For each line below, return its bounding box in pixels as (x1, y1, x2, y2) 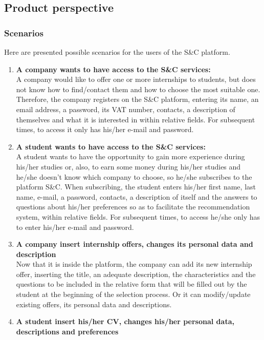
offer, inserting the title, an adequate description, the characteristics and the (16, 268, 256, 279)
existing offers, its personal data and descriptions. (16, 299, 172, 309)
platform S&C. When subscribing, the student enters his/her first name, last (16, 181, 256, 192)
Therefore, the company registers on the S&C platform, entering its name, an (16, 94, 259, 104)
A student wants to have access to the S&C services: (16, 141, 206, 152)
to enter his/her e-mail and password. (16, 221, 134, 232)
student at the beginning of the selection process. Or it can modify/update (16, 289, 251, 300)
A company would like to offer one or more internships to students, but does (16, 74, 256, 84)
